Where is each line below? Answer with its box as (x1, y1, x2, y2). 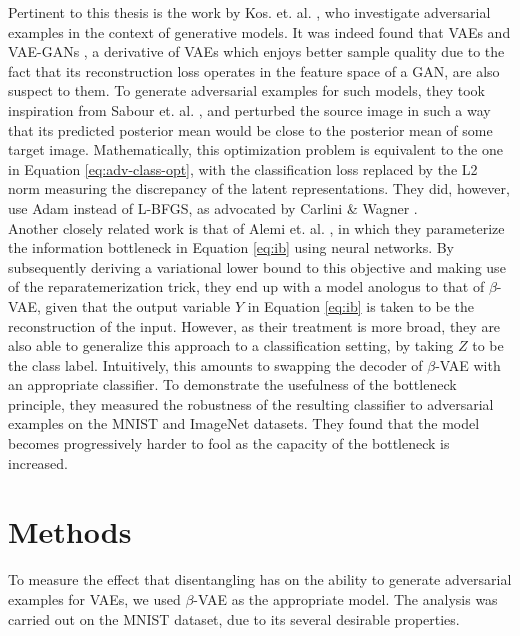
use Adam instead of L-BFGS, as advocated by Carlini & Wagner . (8, 197, 418, 218)
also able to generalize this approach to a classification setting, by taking (8, 335, 454, 356)
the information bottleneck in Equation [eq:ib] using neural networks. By (8, 237, 455, 258)
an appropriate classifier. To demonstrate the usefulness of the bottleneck (8, 374, 457, 395)
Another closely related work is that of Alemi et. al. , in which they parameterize (8, 217, 505, 238)
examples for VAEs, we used (8, 588, 181, 609)
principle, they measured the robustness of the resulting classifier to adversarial (8, 393, 494, 414)
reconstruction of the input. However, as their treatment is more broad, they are (8, 315, 501, 336)
